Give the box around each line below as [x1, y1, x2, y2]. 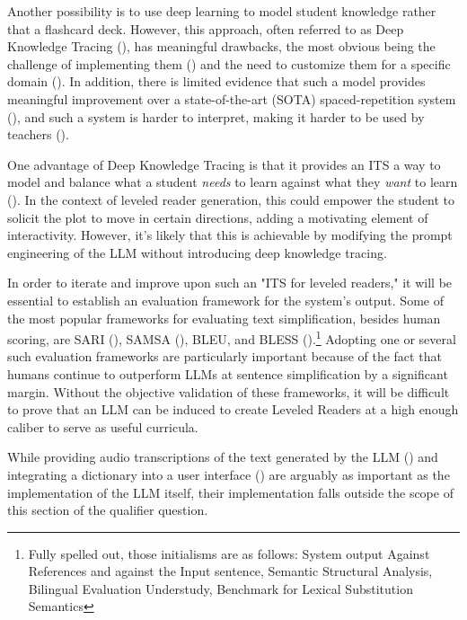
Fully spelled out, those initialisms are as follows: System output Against [28, 544, 430, 562]
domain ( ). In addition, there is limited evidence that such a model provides [7, 72, 426, 91]
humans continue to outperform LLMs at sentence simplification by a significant [7, 364, 448, 383]
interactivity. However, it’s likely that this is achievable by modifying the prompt [7, 226, 453, 244]
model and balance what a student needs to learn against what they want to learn [7, 173, 458, 191]
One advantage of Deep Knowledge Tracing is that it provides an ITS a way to [7, 155, 441, 173]
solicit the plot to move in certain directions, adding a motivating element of [7, 208, 428, 226]
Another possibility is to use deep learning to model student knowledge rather [7, 2, 436, 20]
